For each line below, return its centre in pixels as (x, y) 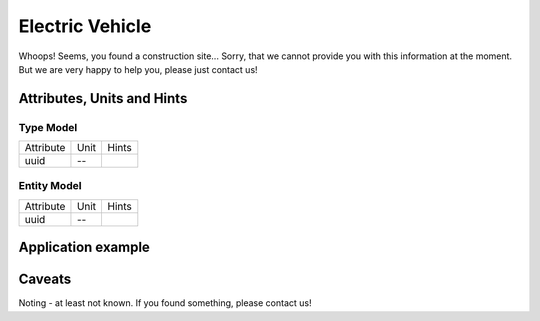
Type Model (48, 127)
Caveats (45, 279)
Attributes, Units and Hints (103, 98)
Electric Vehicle (85, 26)
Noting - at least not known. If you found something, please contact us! (165, 303)
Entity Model (50, 186)
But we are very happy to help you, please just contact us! (138, 69)
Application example (84, 247)
